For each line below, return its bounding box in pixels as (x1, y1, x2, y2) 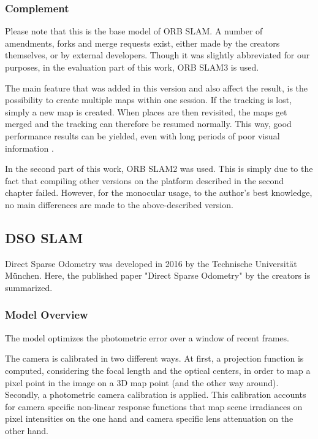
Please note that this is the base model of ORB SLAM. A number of (5, 25, 263, 37)
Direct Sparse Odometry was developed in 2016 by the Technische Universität (5, 257, 297, 270)
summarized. (5, 281, 53, 293)
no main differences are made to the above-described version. (5, 198, 233, 211)
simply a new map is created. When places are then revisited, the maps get (5, 105, 287, 118)
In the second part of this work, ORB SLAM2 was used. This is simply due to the (5, 162, 313, 175)
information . (5, 141, 54, 154)
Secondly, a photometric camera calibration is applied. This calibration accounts (5, 388, 306, 401)
